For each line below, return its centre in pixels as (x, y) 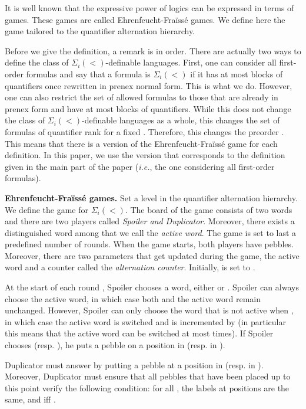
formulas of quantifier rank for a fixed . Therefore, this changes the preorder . (144, 131)
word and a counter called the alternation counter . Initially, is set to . (130, 267)
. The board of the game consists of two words (209, 209)
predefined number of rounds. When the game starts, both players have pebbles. (149, 244)
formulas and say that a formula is (88, 73)
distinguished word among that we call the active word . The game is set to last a (151, 232)
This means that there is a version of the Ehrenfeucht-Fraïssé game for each (141, 143)
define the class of (37, 62)
